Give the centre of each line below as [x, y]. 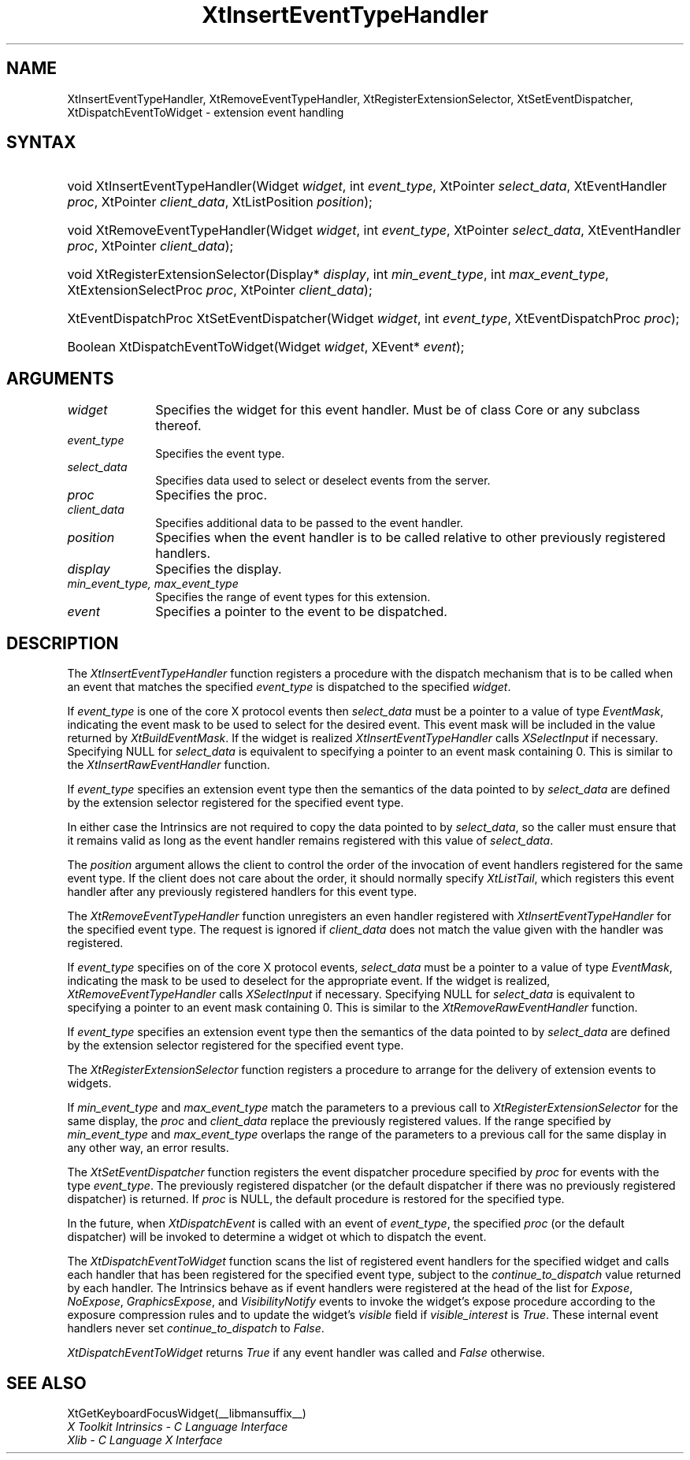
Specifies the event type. [220, 454]
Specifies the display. [219, 569]
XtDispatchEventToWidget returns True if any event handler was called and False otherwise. [306, 1353]
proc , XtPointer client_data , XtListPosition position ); [220, 202]
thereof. [178, 426]
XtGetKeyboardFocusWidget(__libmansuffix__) [187, 1413]
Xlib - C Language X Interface [145, 1440]
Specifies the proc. [211, 495]
